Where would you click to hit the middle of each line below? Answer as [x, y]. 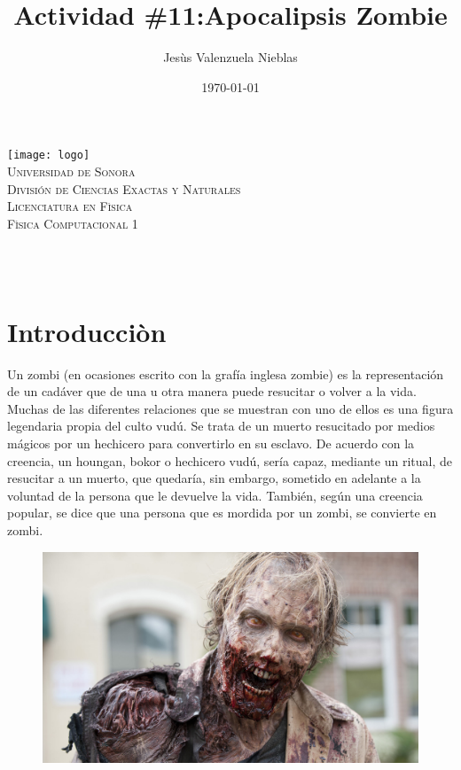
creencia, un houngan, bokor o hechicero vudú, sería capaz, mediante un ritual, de [230, 460]
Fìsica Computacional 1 [73, 223]
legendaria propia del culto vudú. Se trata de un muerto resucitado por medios [221, 426]
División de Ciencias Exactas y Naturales [124, 188]
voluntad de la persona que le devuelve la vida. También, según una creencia [215, 495]
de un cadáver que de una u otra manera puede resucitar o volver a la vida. [212, 391]
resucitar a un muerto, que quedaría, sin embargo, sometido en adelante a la [214, 478]
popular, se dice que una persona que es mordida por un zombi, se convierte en [222, 513]
